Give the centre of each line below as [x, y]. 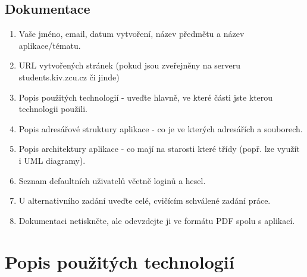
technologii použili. [53, 109]
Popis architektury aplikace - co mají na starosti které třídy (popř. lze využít [159, 149]
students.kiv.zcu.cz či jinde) [69, 77]
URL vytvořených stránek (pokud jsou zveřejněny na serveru [130, 65]
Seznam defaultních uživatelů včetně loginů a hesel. [112, 180]
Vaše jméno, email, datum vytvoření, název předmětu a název [131, 34]
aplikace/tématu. [50, 45]
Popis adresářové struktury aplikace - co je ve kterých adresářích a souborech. [161, 128]
